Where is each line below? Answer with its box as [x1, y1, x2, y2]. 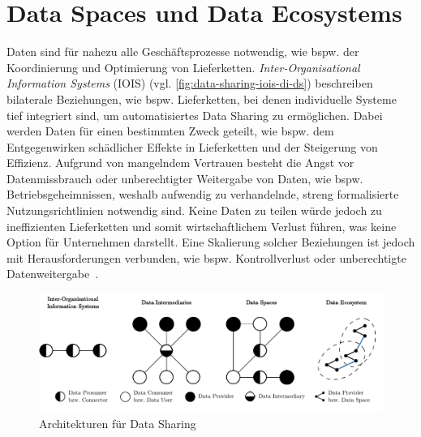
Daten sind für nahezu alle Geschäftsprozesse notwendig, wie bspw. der [6, 43, 359, 60]
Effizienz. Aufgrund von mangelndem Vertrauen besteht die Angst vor [6, 154, 354, 171]
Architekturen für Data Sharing [39, 414, 196, 431]
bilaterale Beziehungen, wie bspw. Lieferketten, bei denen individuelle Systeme [6, 90, 397, 107]
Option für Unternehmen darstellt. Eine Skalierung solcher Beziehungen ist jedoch [6, 233, 415, 251]
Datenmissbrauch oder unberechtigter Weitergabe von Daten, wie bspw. [6, 169, 363, 186]
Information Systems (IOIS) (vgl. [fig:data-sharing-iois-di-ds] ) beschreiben [6, 75, 373, 92]
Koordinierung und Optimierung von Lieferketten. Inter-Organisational [6, 58, 360, 75]
